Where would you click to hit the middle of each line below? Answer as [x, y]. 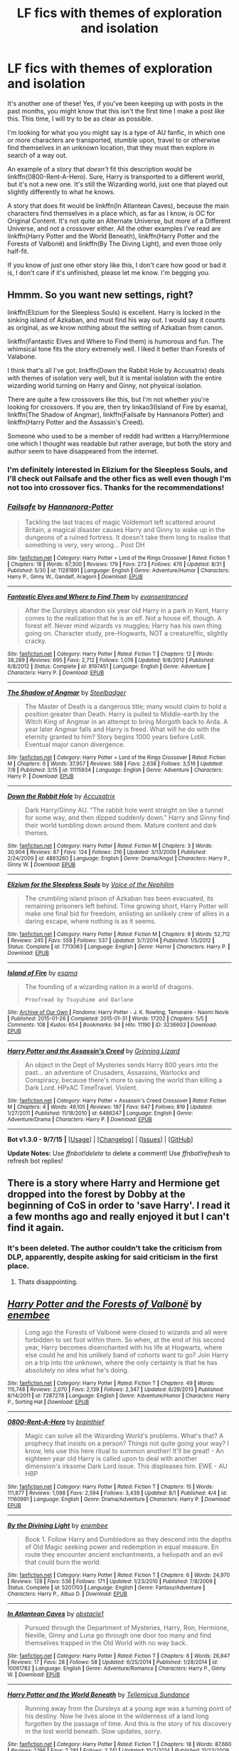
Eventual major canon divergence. [75, 744]
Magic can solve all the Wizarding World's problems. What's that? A [124, 1436]
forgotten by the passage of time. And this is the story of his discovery [128, 1724]
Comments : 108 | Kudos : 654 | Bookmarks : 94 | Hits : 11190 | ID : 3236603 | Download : [112, 1025]
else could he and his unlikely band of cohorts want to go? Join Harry [127, 1355]
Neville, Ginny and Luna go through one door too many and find [118, 1635]
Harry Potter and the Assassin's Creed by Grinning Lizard [94, 1050]
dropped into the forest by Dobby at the [96, 1194]
